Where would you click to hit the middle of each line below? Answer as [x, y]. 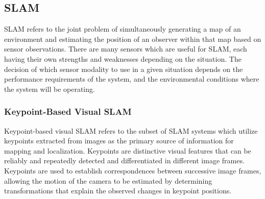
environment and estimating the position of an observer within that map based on [133, 39]
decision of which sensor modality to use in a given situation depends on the [124, 69]
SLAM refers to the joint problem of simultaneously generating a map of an [123, 29]
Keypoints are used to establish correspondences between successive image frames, [133, 170]
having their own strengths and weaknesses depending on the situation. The [123, 58]
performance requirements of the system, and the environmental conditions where [132, 79]
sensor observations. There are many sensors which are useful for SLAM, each [126, 49]
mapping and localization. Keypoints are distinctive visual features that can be [128, 150]
